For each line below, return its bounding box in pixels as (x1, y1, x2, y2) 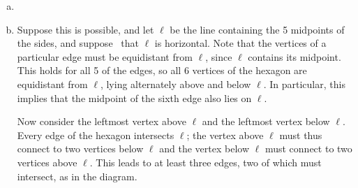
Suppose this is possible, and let (17, 22, 154, 36)
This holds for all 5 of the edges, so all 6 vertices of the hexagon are (17, 63, 307, 78)
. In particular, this (263, 76, 345, 91)
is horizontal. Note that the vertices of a (154, 36, 327, 50)
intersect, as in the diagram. (17, 168, 137, 183)
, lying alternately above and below (100, 76, 251, 91)
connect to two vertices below (17, 141, 144, 156)
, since (205, 49, 232, 64)
